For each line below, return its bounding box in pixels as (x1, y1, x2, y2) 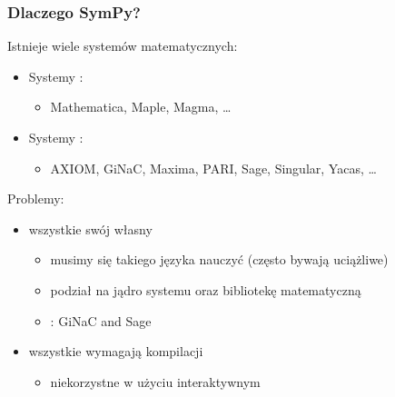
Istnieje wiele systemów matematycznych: (7, 36, 238, 55)
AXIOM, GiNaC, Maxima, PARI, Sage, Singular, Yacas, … (50, 158, 377, 177)
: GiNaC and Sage (50, 311, 152, 330)
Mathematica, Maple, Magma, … (50, 97, 232, 116)
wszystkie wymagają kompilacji (28, 342, 203, 361)
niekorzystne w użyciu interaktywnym (50, 372, 261, 391)
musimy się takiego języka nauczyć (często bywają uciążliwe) (50, 250, 389, 269)
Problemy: (7, 189, 64, 208)
